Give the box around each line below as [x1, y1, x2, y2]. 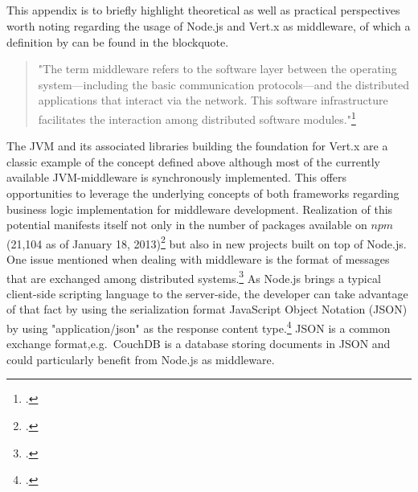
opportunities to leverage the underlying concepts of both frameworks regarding [6, 184, 400, 201]
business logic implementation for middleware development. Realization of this [6, 200, 393, 217]
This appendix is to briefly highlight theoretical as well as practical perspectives [6, 2, 400, 18]
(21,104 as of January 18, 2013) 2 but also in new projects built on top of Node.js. [6, 232, 407, 252]
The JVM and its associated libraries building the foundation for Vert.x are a [6, 137, 388, 154]
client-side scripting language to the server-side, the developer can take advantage [6, 285, 408, 301]
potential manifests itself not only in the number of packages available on [6, 216, 367, 233]
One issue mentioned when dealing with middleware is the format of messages [6, 251, 390, 268]
